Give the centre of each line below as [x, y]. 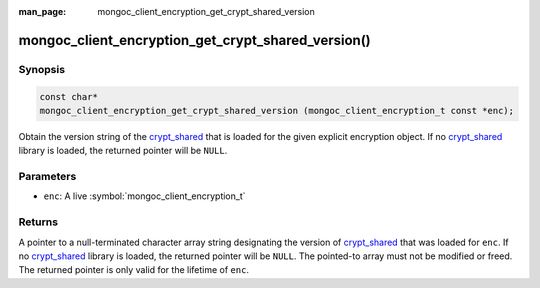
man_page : [42, 11]
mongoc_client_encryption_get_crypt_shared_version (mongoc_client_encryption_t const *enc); [277, 110]
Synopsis [41, 69]
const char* [69, 96]
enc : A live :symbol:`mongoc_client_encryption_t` [144, 196]
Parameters [47, 177]
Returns [38, 222]
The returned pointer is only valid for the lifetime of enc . [134, 270]
